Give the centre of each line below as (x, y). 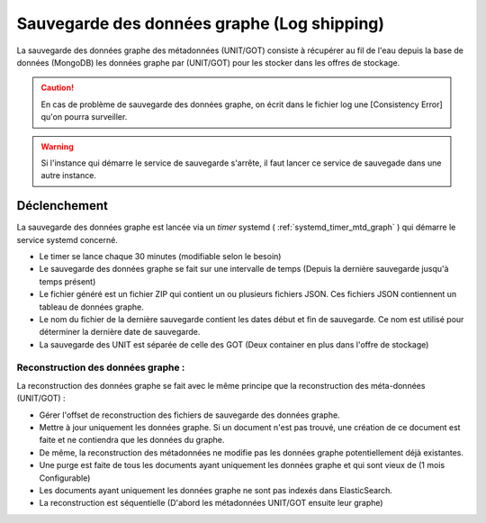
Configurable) (65, 478)
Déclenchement (62, 206)
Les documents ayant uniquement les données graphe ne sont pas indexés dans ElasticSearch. (216, 490)
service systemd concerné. (67, 239)
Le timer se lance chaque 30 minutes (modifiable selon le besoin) (160, 256)
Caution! (58, 88)
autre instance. (68, 176)
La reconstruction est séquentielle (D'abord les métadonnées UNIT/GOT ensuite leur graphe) (211, 503)
